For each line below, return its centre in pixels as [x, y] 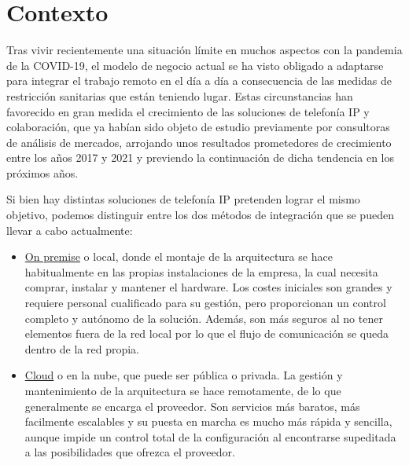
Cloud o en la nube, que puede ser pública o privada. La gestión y [184, 375]
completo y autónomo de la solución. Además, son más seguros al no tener [204, 318]
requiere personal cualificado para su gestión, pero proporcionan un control [205, 303]
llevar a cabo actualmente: [70, 230]
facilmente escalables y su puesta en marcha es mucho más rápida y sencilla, [208, 421]
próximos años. [42, 172]
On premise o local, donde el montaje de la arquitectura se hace [179, 256]
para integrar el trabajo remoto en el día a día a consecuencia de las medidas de [199, 81]
